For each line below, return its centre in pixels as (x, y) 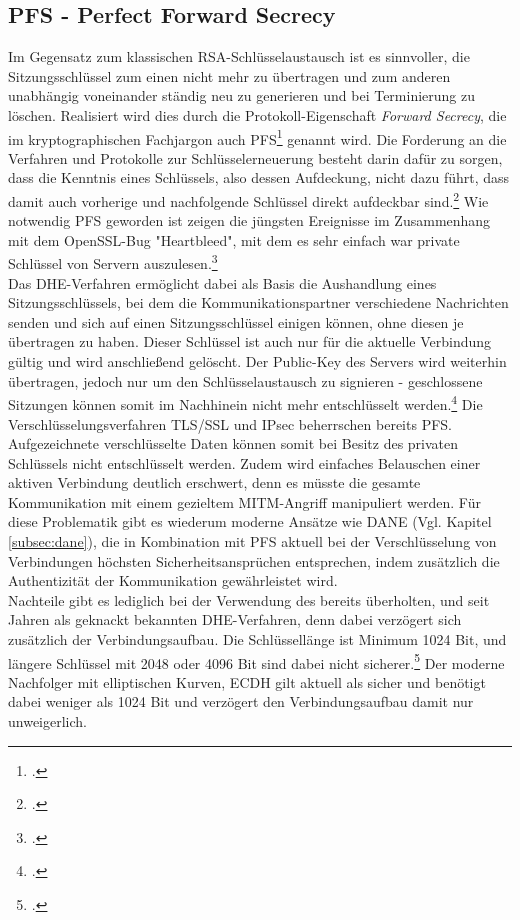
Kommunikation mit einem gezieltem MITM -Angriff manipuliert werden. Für (244, 501)
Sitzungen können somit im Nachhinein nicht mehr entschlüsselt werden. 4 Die (245, 402)
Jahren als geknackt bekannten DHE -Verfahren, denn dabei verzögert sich (235, 619)
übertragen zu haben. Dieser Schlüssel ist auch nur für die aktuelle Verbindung (250, 341)
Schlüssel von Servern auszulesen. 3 (113, 262)
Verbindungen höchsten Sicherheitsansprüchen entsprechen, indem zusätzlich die (254, 560)
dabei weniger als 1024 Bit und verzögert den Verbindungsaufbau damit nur (241, 701)
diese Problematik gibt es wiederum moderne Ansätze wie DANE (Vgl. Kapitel (250, 521)
